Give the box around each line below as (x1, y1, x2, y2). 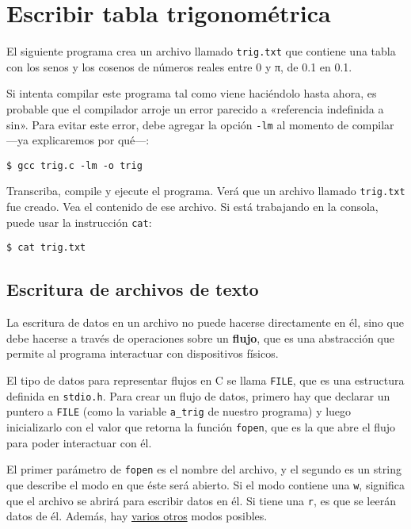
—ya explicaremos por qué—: (6, 132, 150, 148)
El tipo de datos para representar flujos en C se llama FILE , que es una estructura (6, 372, 405, 389)
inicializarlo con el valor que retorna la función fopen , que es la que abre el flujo (6, 418, 396, 435)
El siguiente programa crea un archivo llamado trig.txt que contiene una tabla (6, 43, 396, 59)
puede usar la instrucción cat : (6, 213, 152, 230)
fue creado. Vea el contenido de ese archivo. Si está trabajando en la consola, (6, 198, 379, 215)
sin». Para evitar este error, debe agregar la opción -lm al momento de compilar (6, 116, 394, 132)
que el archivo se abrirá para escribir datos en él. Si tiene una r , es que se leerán (6, 492, 396, 508)
